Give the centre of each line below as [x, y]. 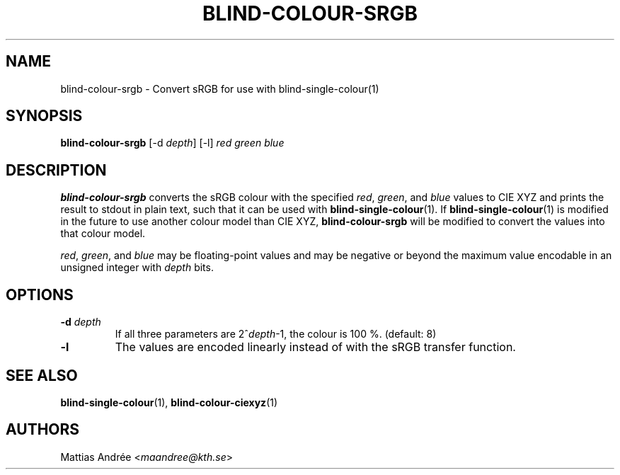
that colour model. [103, 234]
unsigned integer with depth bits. [137, 268]
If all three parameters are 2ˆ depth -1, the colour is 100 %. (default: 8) [276, 334]
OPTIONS [40, 294]
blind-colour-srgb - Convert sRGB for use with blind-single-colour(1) [220, 88]
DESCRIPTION [56, 170]
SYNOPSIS [44, 116]
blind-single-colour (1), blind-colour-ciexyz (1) [169, 402]
